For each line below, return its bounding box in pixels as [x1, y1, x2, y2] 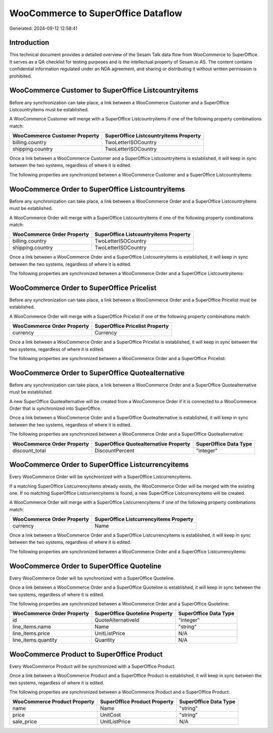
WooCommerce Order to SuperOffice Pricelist [9, 283, 157, 292]
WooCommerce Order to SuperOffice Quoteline [9, 562, 162, 570]
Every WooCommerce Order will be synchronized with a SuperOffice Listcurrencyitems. [9, 473, 192, 480]
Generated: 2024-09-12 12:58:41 [9, 25, 78, 31]
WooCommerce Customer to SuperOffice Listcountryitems [9, 86, 199, 95]
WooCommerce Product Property [12, 698, 95, 705]
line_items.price [12, 630, 50, 637]
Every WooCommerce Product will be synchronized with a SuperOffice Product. [9, 663, 176, 669]
